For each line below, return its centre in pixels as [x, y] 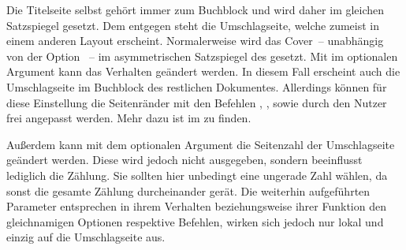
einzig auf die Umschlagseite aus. [86, 237]
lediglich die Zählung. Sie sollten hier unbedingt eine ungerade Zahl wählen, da [197, 175]
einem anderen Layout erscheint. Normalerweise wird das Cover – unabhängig [195, 41]
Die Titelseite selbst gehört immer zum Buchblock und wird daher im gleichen [196, 9]
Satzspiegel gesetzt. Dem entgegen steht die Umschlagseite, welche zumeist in [193, 25]
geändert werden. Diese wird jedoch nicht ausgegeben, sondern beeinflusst [184, 160]
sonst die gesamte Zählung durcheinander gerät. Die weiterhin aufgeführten [188, 190]
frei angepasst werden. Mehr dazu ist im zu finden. [129, 118]
